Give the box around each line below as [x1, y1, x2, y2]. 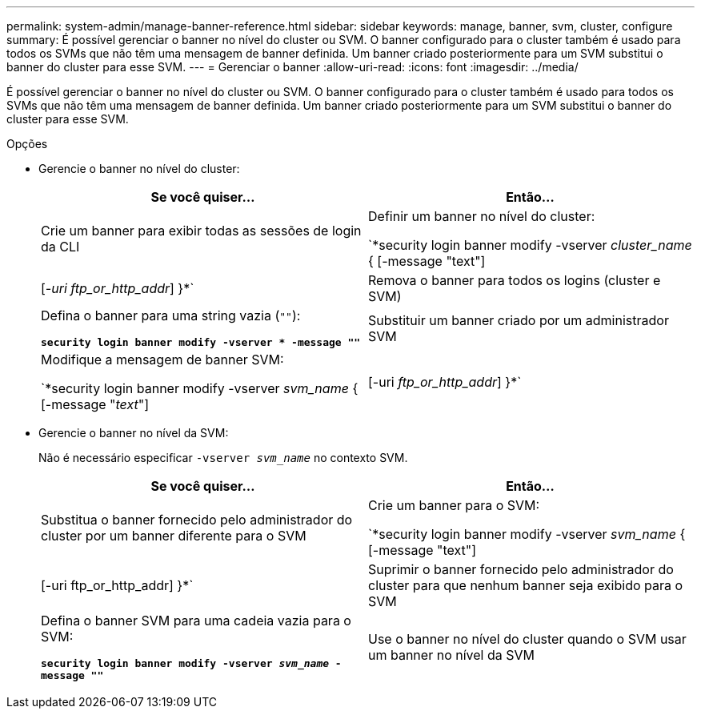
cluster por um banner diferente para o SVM [41, 528, 306, 544]
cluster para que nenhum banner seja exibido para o [368, 577, 683, 593]
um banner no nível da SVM [368, 647, 535, 663]
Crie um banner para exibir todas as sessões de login [41, 223, 362, 239]
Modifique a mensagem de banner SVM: [41, 351, 284, 368]
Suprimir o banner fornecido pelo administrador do [368, 561, 674, 577]
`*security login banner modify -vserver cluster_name [368, 237, 692, 253]
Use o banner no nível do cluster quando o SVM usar [368, 631, 687, 647]
